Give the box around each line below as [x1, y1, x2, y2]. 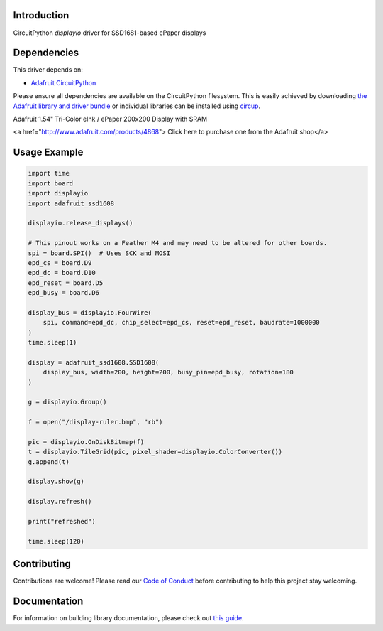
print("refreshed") [28, 517, 96, 526]
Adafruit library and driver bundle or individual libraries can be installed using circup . [13, 102, 261, 110]
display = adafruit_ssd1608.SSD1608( [28, 358, 160, 366]
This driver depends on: [13, 65, 83, 74]
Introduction [13, 9, 70, 21]
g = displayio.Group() [28, 398, 107, 406]
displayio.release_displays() [28, 219, 133, 227]
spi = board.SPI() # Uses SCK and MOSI [28, 249, 170, 257]
